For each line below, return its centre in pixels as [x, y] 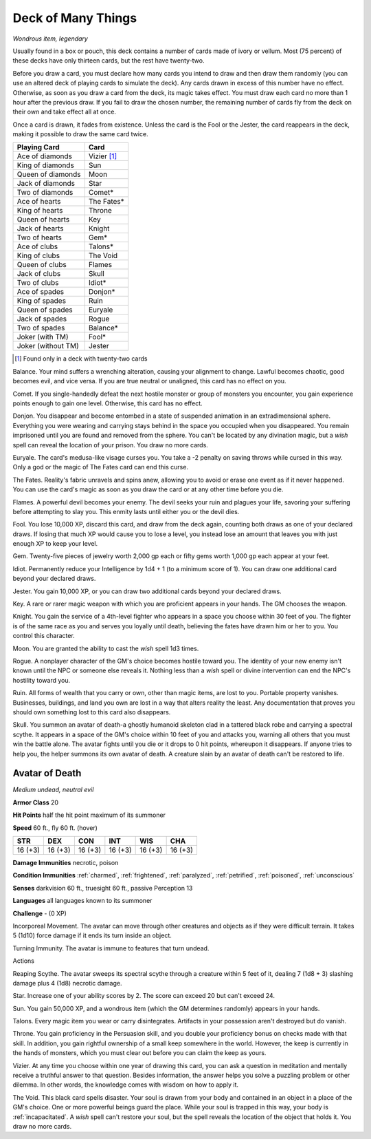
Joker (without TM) [48, 346]
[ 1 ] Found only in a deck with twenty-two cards [81, 359]
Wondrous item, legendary [50, 39]
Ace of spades [41, 292]
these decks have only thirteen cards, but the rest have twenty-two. [109, 61]
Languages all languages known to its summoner [82, 901]
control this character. [44, 636]
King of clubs [38, 256]
